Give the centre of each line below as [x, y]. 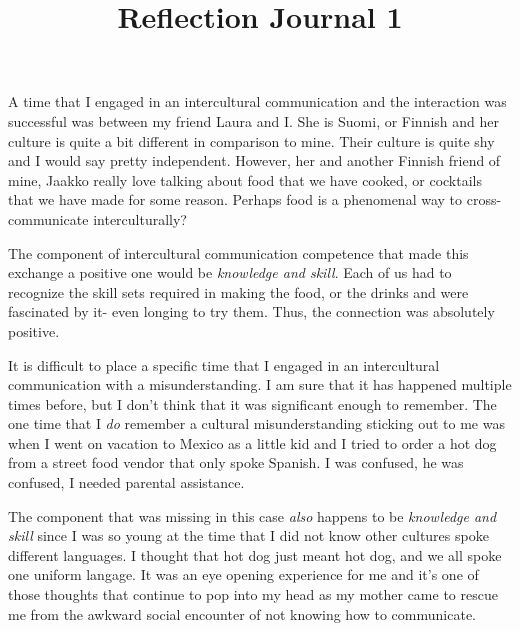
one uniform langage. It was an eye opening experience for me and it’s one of [243, 574]
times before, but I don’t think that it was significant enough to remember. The [252, 403]
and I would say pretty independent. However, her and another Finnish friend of [254, 160]
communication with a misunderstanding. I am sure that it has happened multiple [260, 384]
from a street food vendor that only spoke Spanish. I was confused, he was [236, 462]
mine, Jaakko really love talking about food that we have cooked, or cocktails [245, 179]
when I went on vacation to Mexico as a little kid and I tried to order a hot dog [252, 442]
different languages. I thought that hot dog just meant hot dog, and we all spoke [255, 554]
